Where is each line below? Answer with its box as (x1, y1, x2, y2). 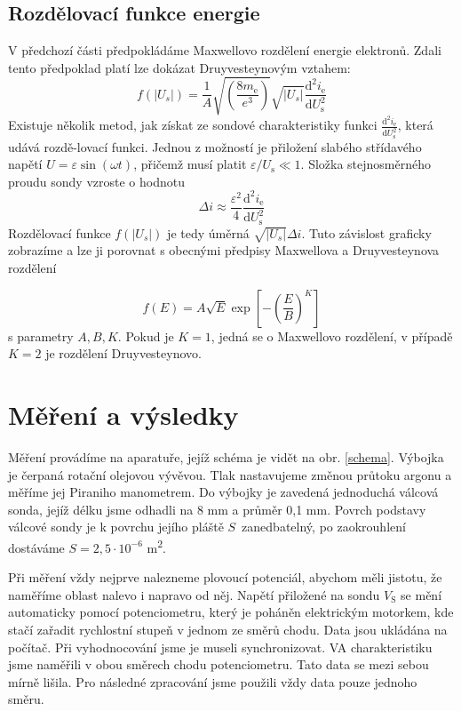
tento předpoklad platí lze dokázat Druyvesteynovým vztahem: (8, 58, 351, 76)
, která (397, 116, 433, 134)
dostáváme (8, 538, 65, 556)
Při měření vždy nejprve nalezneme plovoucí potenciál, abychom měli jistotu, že (8, 568, 442, 587)
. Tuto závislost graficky (301, 223, 432, 242)
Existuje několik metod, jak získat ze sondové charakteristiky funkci (8, 116, 378, 134)
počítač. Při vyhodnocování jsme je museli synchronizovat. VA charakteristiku (8, 637, 433, 656)
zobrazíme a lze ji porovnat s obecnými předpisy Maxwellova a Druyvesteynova (8, 241, 440, 260)
